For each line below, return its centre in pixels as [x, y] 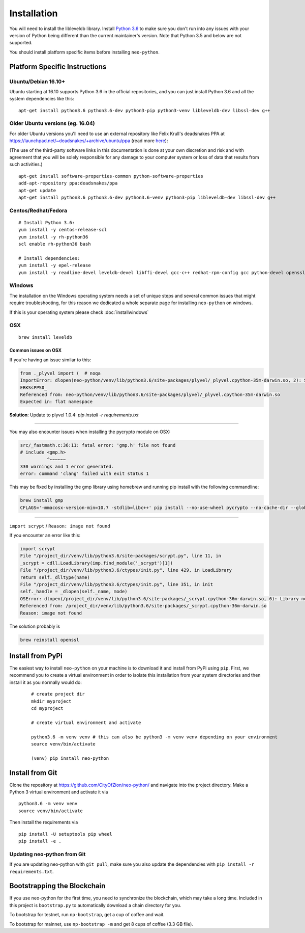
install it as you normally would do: [46, 682]
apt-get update [37, 190]
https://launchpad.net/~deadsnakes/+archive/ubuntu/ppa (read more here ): [89, 141]
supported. [21, 43]
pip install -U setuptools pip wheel [66, 834]
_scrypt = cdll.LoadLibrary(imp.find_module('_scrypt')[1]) [97, 563]
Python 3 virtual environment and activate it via [59, 792]
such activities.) [26, 164]
